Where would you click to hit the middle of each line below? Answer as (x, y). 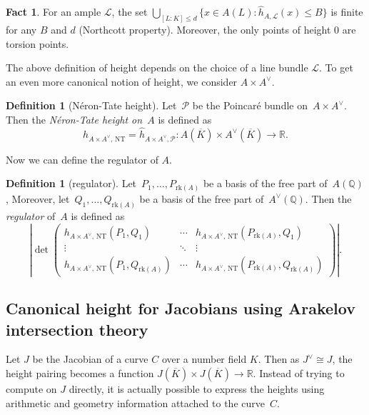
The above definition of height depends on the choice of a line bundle (157, 67)
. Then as (279, 359)
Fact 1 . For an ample (54, 12)
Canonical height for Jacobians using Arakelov (181, 308)
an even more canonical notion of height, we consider (122, 81)
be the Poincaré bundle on (250, 105)
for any (21, 30)
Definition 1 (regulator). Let (71, 183)
